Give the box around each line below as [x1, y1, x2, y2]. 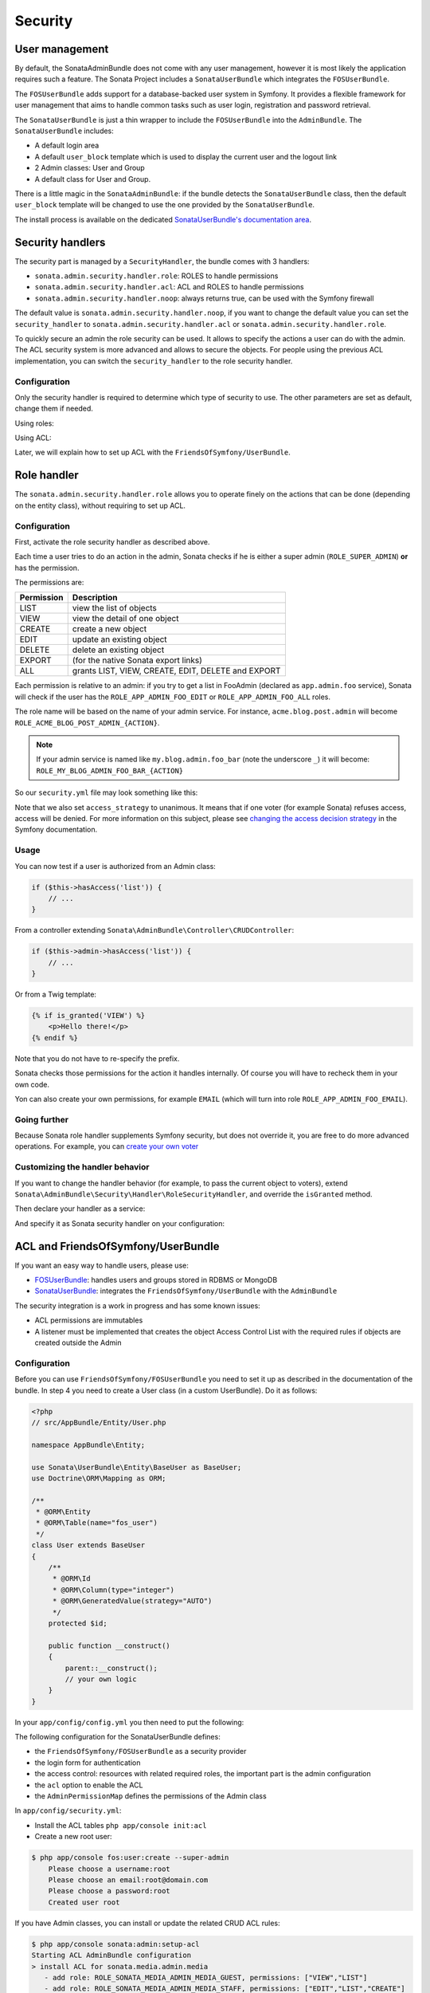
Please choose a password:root [48, 1886, 170, 1896]
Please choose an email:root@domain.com [48, 1875, 209, 1885]
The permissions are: [14, 578, 84, 588]
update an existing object [72, 634, 167, 645]
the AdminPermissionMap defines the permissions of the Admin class [34, 1791, 267, 1801]
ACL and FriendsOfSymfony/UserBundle [14, 1240, 220, 1253]
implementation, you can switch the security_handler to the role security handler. [14, 356, 293, 366]
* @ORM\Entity [36, 1508, 91, 1516]
